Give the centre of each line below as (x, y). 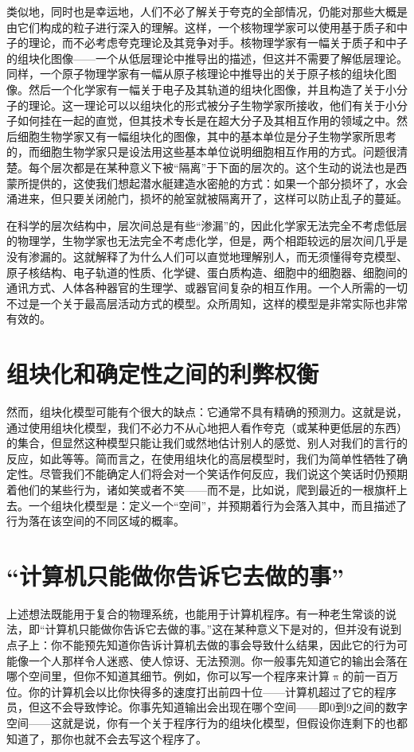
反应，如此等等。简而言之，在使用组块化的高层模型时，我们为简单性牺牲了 (201, 458)
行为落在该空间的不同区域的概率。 (96, 521)
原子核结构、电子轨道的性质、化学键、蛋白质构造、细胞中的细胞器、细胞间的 (207, 272)
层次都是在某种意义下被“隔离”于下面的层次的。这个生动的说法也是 (223, 167)
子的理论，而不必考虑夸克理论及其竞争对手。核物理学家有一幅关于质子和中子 (207, 43)
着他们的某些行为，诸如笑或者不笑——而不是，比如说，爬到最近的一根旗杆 (201, 489)
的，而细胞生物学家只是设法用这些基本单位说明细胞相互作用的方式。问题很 (201, 152)
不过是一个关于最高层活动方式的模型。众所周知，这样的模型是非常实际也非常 (207, 303)
